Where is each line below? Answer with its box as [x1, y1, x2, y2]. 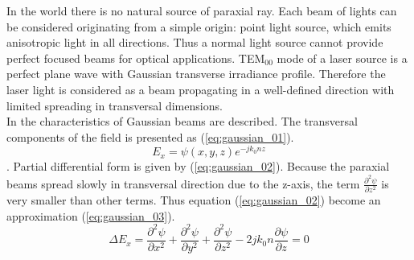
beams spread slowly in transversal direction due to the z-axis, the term [6, 175, 360, 192]
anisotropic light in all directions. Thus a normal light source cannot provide [6, 34, 383, 51]
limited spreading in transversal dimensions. [6, 97, 223, 113]
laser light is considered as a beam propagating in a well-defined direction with [6, 80, 395, 97]
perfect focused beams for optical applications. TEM [6, 49, 265, 66]
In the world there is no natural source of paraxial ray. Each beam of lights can [6, 2, 397, 19]
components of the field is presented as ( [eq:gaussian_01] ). [6, 128, 294, 145]
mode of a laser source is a [277, 49, 408, 66]
